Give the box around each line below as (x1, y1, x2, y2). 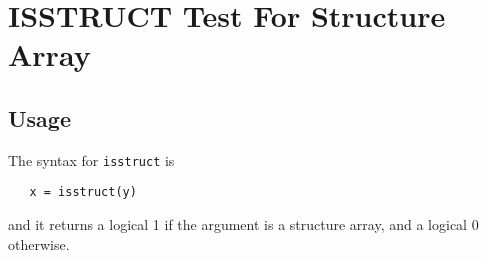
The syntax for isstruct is (8, 149, 175, 170)
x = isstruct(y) (29, 185, 137, 200)
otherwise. (8, 233, 70, 254)
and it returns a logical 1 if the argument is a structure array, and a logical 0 (8, 214, 479, 235)
